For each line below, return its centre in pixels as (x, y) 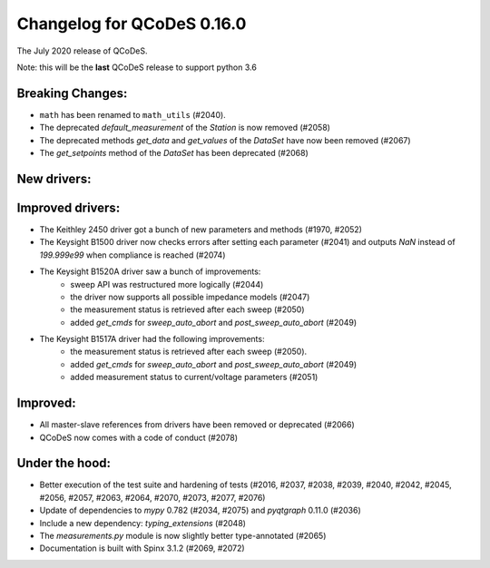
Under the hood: (64, 463)
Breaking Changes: (72, 93)
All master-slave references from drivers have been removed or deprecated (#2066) (197, 425)
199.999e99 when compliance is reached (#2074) (132, 255)
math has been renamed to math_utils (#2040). (132, 114)
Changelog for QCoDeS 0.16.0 (132, 24)
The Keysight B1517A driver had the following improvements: (152, 339)
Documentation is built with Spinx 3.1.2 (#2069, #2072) (142, 548)
